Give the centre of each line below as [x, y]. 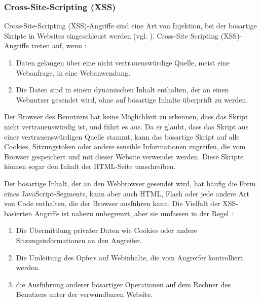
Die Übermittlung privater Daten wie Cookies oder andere [106, 230]
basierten [18, 213]
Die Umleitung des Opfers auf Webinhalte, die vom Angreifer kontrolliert [129, 257]
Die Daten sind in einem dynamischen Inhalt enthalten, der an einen [122, 90]
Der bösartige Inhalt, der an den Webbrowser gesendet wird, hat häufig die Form [130, 183]
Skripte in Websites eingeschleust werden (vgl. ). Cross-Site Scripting [111, 35]
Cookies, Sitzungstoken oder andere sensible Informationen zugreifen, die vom [125, 146]
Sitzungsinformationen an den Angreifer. [79, 240]
